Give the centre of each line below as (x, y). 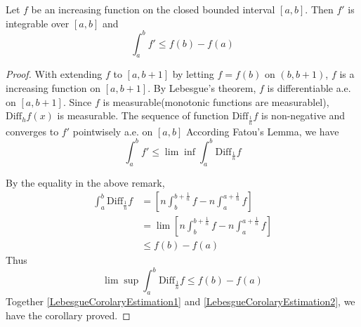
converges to (32, 131)
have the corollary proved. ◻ (68, 315)
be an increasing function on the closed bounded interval (153, 9)
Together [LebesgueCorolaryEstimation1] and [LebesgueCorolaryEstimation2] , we (180, 301)
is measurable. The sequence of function (143, 115)
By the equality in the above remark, (85, 182)
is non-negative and (303, 115)
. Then (319, 9)
